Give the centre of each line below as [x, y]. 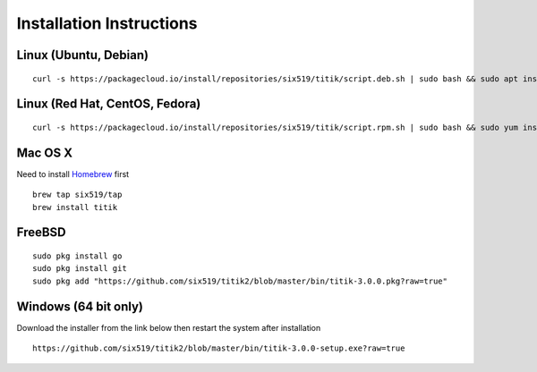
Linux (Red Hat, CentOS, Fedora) [109, 104]
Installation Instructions [107, 23]
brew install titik [75, 207]
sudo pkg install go [77, 256]
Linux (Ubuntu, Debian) [83, 55]
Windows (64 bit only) [80, 306]
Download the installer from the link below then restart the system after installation [169, 327]
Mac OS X [45, 152]
